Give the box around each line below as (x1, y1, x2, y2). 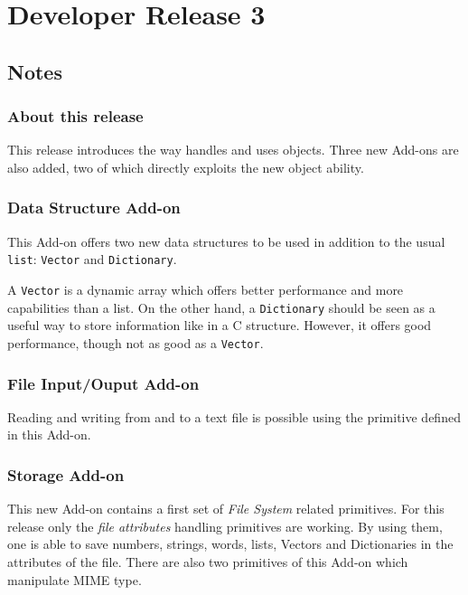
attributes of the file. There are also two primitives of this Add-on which (7, 552, 408, 571)
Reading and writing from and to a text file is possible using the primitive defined (7, 407, 461, 426)
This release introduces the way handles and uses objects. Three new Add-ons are (7, 140, 459, 159)
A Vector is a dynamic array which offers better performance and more (7, 280, 404, 299)
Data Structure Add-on (7, 196, 181, 219)
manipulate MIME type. (7, 570, 142, 589)
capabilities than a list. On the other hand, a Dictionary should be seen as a (7, 297, 435, 316)
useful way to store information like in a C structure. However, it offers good (7, 316, 432, 335)
